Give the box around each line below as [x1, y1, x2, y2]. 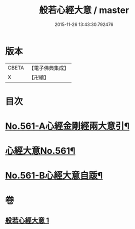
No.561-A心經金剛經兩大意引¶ [5, 120, 130, 132]
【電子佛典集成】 [28, 64, 69, 71]
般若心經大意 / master [39, 4, 129, 16]
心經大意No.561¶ [5, 145, 76, 156]
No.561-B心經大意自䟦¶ [5, 170, 103, 181]
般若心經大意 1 [5, 216, 49, 225]
